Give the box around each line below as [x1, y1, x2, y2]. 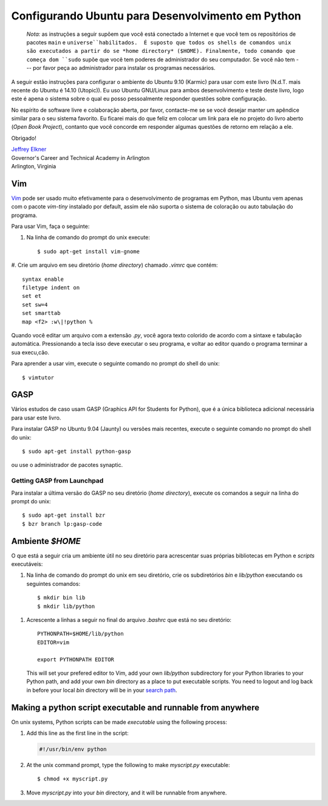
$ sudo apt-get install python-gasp [22, 448, 131, 455]
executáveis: [11, 560, 43, 568]
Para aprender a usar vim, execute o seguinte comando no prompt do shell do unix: [11, 360, 220, 367]
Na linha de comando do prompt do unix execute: [26, 234, 150, 241]
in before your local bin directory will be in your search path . [26, 686, 177, 694]
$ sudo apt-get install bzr [22, 512, 106, 519]
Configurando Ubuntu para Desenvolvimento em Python [11, 9, 302, 22]
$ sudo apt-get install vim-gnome [37, 248, 140, 255]
